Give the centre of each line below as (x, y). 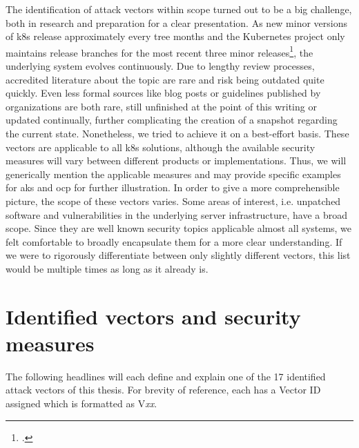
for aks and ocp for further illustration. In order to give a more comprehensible (173, 187)
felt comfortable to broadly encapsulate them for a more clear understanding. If (174, 241)
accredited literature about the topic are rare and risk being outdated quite (165, 79)
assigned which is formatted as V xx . (81, 403)
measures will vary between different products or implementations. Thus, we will (176, 160)
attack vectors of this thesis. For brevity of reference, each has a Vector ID (163, 390)
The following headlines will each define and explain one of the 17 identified (166, 376)
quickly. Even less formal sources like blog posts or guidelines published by (163, 93)
